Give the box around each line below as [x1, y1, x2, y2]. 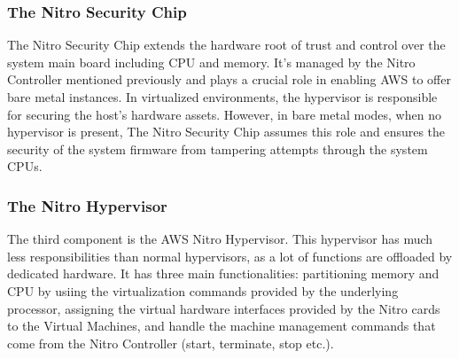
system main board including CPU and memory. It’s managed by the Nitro [7, 52, 416, 71]
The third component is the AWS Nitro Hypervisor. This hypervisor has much [7, 230, 433, 248]
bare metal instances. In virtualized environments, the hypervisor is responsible [7, 88, 438, 105]
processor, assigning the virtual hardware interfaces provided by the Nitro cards [7, 299, 440, 317]
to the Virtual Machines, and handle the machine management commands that [7, 316, 436, 335]
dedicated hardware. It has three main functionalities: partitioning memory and [7, 264, 440, 283]
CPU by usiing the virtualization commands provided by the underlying [7, 281, 399, 300]
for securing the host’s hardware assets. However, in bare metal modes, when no [7, 105, 441, 123]
